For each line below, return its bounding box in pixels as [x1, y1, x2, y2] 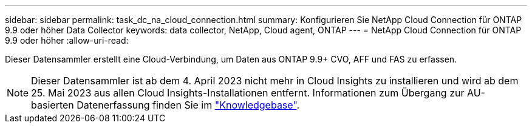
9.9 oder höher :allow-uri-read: [5, 35, 129, 45]
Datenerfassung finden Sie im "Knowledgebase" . [77, 99, 300, 111]
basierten [31, 99, 74, 111]
